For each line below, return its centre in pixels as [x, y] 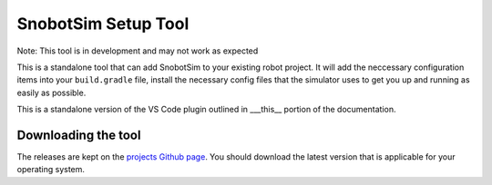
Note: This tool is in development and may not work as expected [138, 51]
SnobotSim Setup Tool [103, 24]
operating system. [51, 170]
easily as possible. [51, 92]
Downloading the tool [79, 135]
